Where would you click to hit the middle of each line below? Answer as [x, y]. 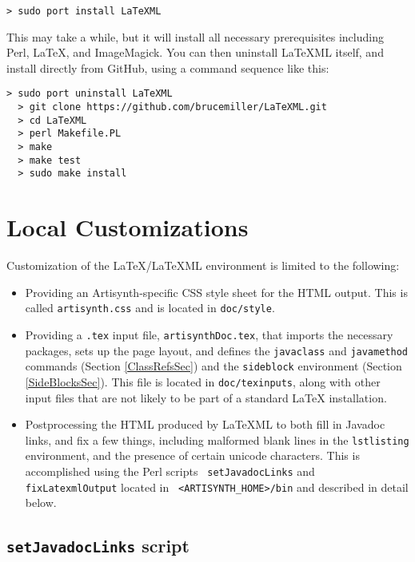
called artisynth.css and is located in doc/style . [150, 308]
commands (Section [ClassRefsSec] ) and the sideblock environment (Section [213, 366]
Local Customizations [128, 227]
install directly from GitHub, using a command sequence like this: [168, 67]
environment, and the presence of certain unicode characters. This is [192, 455]
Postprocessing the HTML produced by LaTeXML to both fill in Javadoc [205, 424]
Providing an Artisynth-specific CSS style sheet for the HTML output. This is [216, 292]
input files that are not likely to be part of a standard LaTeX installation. [206, 397]
